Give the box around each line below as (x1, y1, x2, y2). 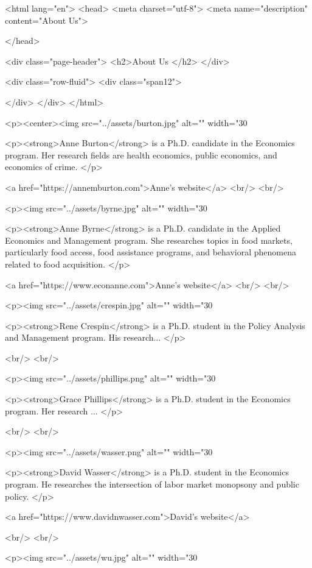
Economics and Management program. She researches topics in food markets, (5, 233, 293, 246)
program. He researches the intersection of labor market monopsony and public (5, 478, 299, 491)
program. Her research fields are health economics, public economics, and (5, 148, 277, 161)
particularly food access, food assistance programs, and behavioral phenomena (5, 246, 297, 258)
